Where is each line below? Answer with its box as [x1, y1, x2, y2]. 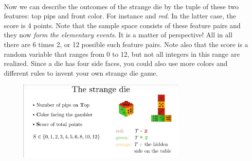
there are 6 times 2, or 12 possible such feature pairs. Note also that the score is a [4, 39, 248, 49]
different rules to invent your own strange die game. [4, 67, 158, 78]
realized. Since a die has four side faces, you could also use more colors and [4, 58, 228, 68]
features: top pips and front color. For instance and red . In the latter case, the [4, 11, 236, 21]
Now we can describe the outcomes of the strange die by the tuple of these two [4, 1, 239, 11]
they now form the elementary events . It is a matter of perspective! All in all [4, 30, 233, 40]
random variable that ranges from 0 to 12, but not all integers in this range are [4, 48, 240, 59]
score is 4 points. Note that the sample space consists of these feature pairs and [4, 20, 241, 30]
